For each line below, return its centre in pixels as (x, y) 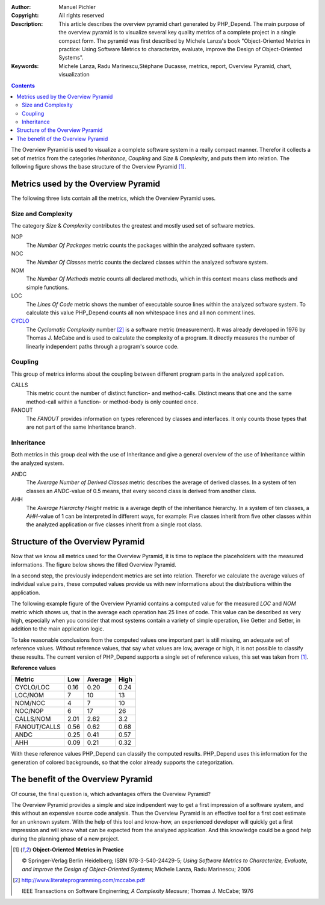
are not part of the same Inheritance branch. (81, 427)
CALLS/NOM (33, 719)
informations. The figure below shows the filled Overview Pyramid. (94, 564)
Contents (23, 86)
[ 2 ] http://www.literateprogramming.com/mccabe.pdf (79, 880)
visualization (74, 75)
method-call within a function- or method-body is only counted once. (112, 402)
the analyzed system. (38, 463)
